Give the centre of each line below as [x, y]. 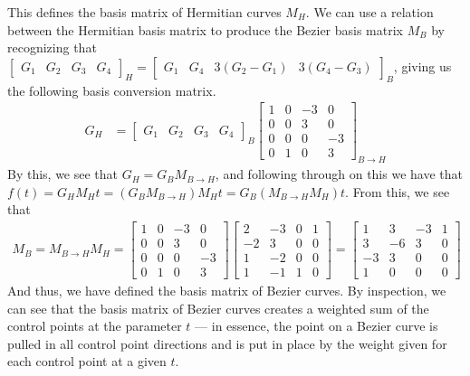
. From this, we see [398, 191]
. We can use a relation [369, 12]
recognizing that [52, 47]
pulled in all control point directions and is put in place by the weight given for [227, 343]
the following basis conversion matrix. [112, 90]
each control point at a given [87, 361]
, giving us [422, 66]
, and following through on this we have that [339, 174]
